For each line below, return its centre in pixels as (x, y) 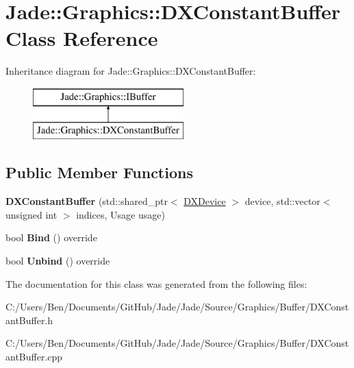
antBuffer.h (29, 320)
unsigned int (31, 214)
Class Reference (82, 38)
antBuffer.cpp (34, 357)
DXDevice (205, 201)
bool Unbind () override (58, 261)
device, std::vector (282, 201)
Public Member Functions (99, 172)
